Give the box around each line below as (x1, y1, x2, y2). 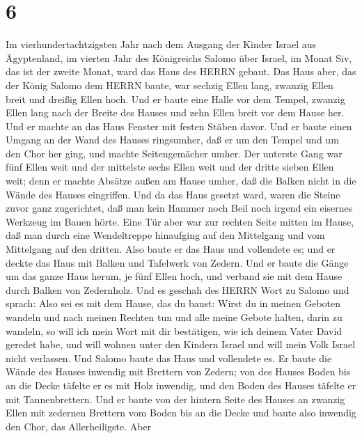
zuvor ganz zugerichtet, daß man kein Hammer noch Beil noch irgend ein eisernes (6, 201, 353, 215)
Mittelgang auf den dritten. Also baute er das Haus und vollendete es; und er (6, 242, 336, 256)
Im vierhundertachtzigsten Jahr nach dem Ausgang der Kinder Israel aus (6, 37, 317, 52)
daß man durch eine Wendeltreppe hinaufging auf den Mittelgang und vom (6, 228, 325, 242)
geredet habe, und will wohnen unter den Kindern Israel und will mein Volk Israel (6, 337, 356, 352)
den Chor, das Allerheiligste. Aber (6, 419, 152, 433)
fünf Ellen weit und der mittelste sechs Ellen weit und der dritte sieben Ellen (6, 159, 334, 174)
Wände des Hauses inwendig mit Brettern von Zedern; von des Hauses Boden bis (6, 364, 351, 379)
